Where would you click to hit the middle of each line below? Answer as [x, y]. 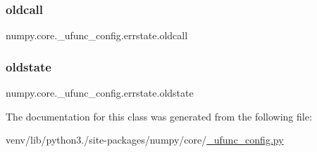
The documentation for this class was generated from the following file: [159, 116]
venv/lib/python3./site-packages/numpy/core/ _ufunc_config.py [145, 140]
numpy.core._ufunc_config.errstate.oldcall [97, 35]
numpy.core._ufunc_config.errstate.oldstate [100, 93]
